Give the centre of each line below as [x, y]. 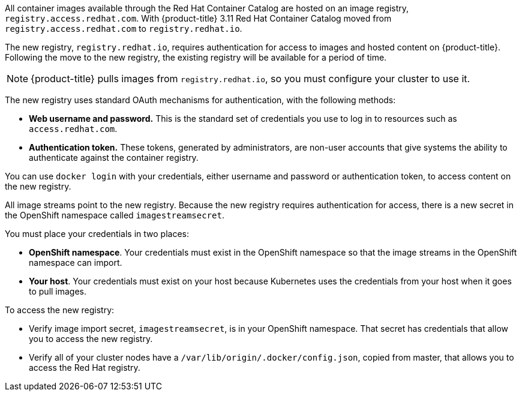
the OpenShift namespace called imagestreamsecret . [115, 215]
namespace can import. [76, 262]
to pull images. [58, 291]
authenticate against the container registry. [114, 157]
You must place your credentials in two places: [97, 234]
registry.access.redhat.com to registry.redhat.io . [124, 28]
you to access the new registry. [91, 339]
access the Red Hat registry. [85, 367]
